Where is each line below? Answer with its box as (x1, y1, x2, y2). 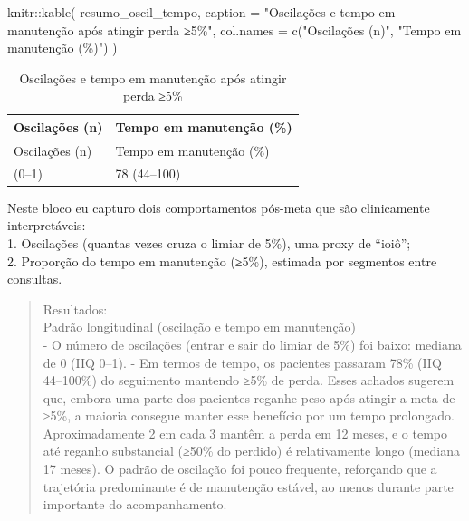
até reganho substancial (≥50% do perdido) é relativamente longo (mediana (43, 441, 461, 460)
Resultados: (43, 299, 108, 318)
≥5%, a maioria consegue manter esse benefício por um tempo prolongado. (43, 406, 455, 425)
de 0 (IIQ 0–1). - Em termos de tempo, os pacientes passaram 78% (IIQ (43, 352, 442, 371)
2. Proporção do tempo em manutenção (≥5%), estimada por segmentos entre (7, 251, 437, 270)
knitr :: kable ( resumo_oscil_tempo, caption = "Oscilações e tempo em (7, 3, 396, 21)
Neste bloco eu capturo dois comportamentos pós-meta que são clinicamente (7, 198, 430, 217)
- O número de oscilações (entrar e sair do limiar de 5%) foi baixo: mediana (43, 334, 462, 353)
